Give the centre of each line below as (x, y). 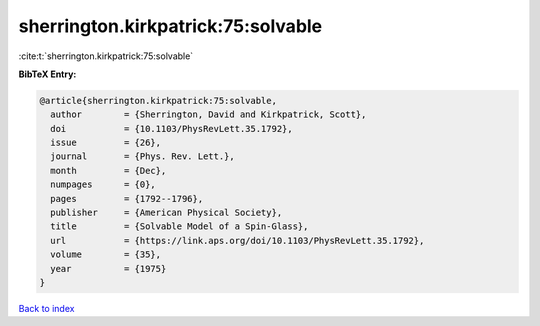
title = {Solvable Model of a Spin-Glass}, (179, 226)
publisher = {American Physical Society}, (166, 213)
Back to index (46, 308)
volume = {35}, (106, 254)
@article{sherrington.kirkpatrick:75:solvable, (158, 100)
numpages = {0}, (103, 184)
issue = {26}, (106, 143)
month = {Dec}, (108, 170)
